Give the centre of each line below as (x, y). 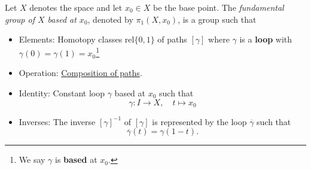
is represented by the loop (199, 121)
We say (32, 160)
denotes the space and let (76, 7)
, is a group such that (217, 19)
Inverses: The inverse (57, 121)
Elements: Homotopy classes (71, 39)
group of (20, 19)
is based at (76, 160)
